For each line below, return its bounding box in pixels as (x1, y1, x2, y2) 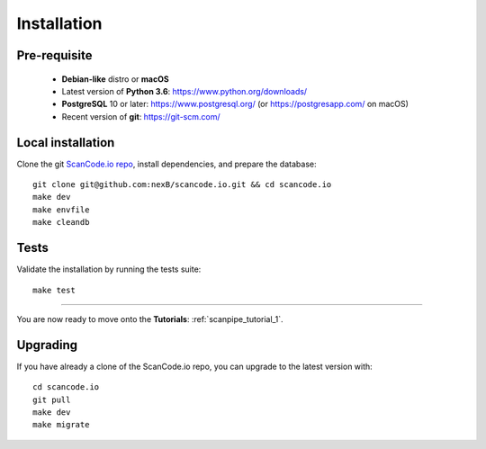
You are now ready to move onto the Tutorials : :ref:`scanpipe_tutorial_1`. (16, 313, 283, 324)
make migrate (32, 419, 90, 430)
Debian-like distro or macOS (61, 73, 170, 85)
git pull (32, 394, 71, 405)
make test (32, 284, 76, 295)
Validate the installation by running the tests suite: (16, 264, 202, 274)
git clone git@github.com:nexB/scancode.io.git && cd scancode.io (32, 180, 332, 190)
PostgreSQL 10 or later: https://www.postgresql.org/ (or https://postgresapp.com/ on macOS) (61, 99, 409, 110)
